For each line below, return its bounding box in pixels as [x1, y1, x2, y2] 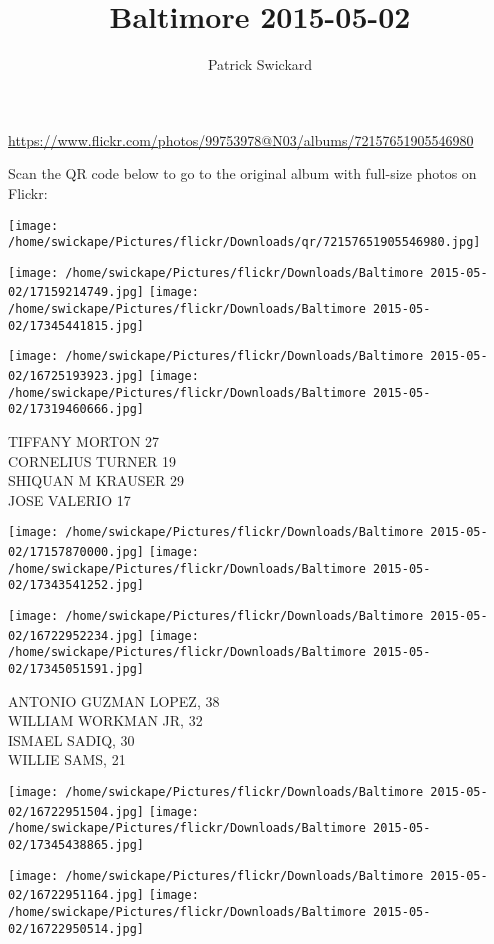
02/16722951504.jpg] [8, 804, 145, 819]
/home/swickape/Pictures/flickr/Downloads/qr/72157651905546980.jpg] [8, 235, 481, 250]
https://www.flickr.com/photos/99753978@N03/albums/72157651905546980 [8, 129, 474, 150]
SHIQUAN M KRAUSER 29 [8, 470, 184, 491]
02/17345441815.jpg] [8, 318, 145, 333]
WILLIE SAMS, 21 [8, 749, 126, 770]
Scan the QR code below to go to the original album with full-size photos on [8, 163, 477, 184]
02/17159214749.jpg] [8, 285, 145, 300]
